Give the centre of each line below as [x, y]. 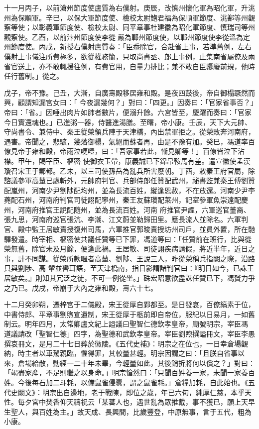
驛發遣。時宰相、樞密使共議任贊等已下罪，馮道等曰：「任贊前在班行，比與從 [128, 239]
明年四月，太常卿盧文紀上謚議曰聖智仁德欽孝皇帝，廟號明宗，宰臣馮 [136, 324]
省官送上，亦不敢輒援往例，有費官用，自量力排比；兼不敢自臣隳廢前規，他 [126, 66]
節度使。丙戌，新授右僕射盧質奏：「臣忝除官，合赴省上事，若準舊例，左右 [131, 47]
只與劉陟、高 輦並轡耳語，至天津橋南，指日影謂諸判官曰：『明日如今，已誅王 [129, 268]
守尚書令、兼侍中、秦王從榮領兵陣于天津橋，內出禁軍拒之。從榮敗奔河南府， [129, 132]
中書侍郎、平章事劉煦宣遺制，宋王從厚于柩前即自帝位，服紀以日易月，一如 [126, 314]
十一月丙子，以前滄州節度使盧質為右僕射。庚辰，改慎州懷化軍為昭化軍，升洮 [129, 7]
